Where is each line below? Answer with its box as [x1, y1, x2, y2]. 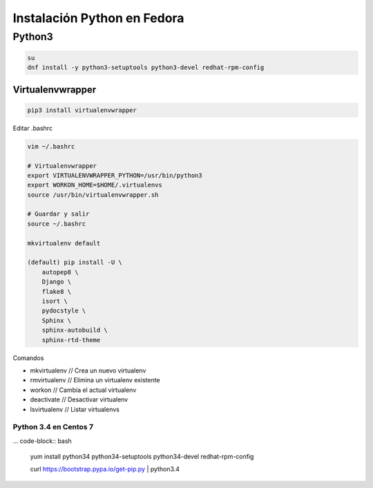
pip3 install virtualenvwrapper [27, 106, 137, 114]
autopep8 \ [41, 268, 79, 276]
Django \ [41, 278, 72, 286]
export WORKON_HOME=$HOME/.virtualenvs [27, 181, 162, 189]
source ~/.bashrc [27, 220, 86, 227]
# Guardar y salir [27, 210, 90, 218]
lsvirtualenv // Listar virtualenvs [30, 405, 120, 413]
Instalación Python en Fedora [12, 10, 184, 26]
